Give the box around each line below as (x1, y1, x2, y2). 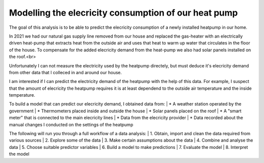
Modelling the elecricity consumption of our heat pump (9, 7, 238, 18)
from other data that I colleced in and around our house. (9, 69, 122, 75)
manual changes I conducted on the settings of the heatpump (9, 122, 133, 127)
